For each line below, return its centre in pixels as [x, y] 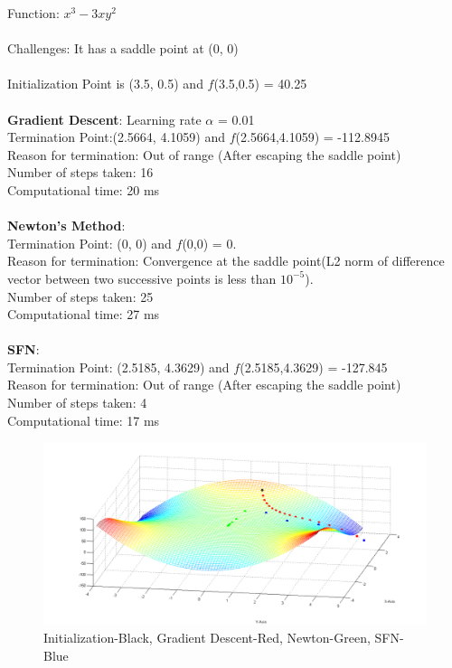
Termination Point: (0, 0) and [89, 243]
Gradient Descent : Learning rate [104, 119]
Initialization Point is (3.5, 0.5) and [105, 84]
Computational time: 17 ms [84, 420]
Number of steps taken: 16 [80, 172]
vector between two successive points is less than [142, 278]
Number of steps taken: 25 [80, 296]
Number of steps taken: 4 [77, 403]
